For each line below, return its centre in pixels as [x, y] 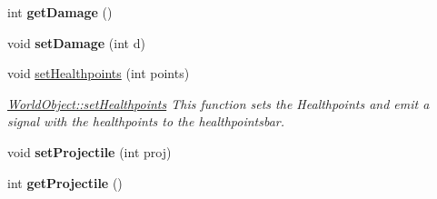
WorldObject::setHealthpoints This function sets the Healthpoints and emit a [218, 103]
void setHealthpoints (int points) [99, 73]
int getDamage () [60, 12]
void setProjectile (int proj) [89, 151]
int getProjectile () [65, 182]
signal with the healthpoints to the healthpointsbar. [146, 121]
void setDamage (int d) [76, 42]
